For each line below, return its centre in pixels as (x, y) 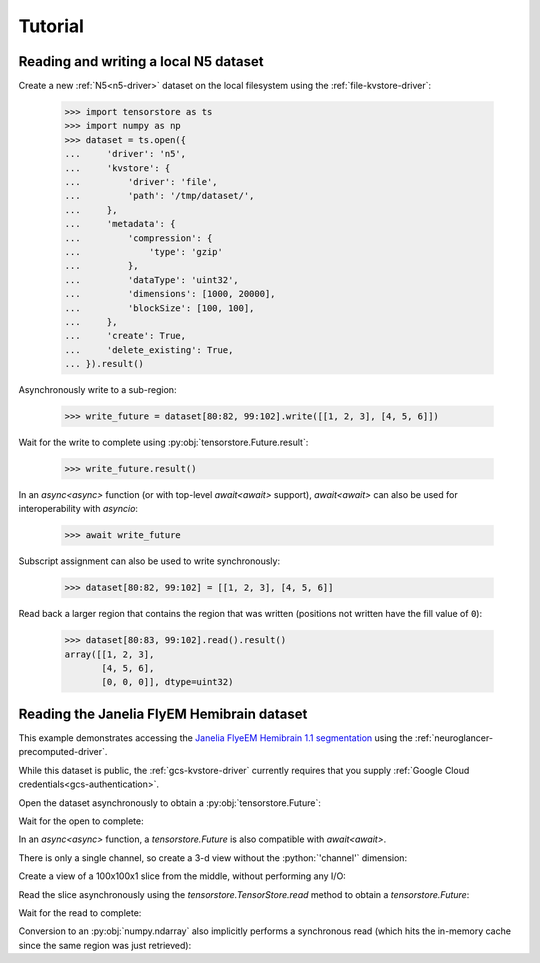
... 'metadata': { (120, 224)
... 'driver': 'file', (141, 181)
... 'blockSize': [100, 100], (159, 308)
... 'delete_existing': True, (149, 349)
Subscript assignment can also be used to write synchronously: (149, 561)
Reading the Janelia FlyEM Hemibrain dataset (163, 713)
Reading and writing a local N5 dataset (141, 61)
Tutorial (51, 26)
